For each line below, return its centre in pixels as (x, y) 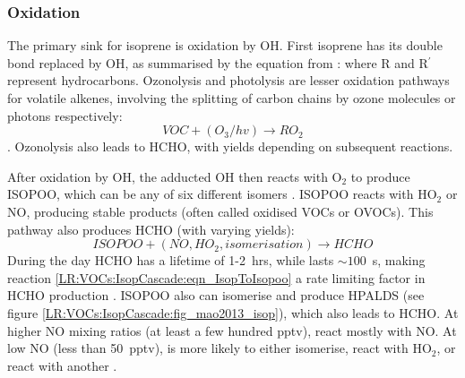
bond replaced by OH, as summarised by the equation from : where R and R (218, 62)
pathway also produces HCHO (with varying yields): (151, 229)
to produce (380, 176)
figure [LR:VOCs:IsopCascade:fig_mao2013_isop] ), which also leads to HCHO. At (233, 312)
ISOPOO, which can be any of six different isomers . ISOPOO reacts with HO (222, 194)
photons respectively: (65, 115)
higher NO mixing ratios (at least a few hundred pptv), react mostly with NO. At (232, 330)
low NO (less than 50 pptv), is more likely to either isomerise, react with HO (220, 348)
